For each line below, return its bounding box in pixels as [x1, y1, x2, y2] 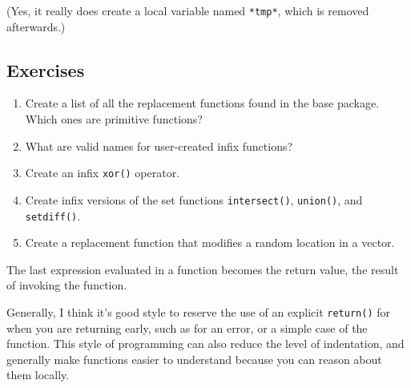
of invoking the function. [6, 277, 127, 293]
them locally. [6, 366, 70, 383]
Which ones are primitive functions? [25, 111, 203, 127]
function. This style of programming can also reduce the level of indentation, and [6, 335, 405, 352]
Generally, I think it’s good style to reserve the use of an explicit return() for [6, 303, 391, 320]
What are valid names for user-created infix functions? [25, 137, 293, 154]
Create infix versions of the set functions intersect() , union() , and [25, 191, 363, 208]
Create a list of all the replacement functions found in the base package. [25, 95, 380, 111]
